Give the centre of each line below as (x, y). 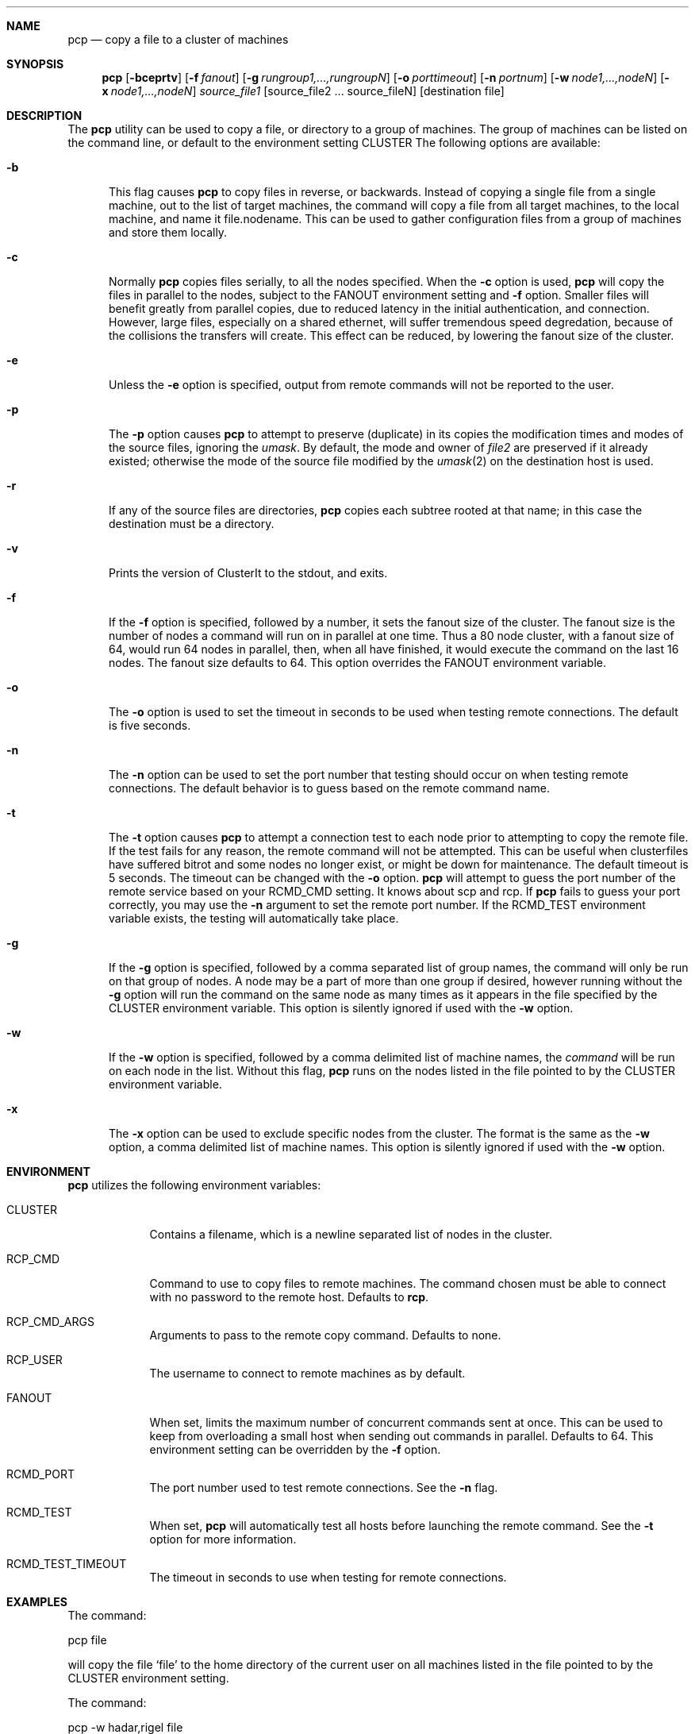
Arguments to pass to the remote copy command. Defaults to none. (325, 1335)
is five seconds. (150, 725)
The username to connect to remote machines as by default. (307, 1373)
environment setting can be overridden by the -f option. (295, 1449)
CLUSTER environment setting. (148, 1678)
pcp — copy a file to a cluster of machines (178, 39)
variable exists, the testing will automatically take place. (254, 918)
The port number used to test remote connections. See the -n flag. (324, 1487)
